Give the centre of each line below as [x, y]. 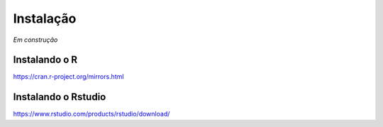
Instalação [45, 18]
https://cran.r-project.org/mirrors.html [68, 77]
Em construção [35, 40]
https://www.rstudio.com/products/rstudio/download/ [91, 114]
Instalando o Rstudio [60, 97]
